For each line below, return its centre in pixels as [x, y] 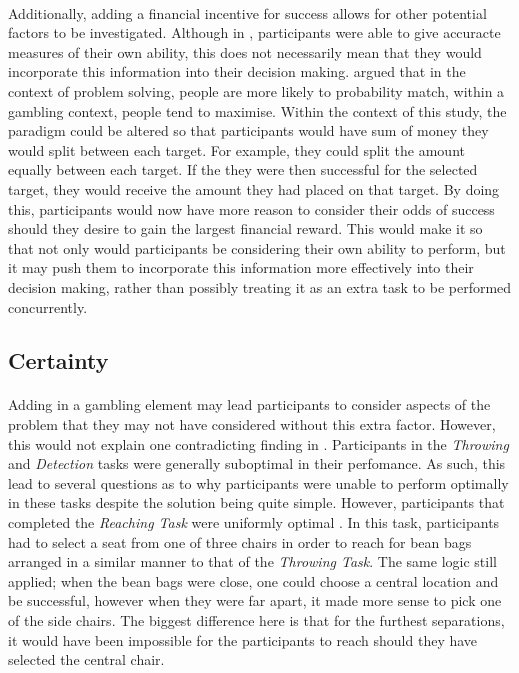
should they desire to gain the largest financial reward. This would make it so [245, 228]
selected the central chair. [86, 659]
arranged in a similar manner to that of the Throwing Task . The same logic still [252, 561]
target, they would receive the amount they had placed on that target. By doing [254, 188]
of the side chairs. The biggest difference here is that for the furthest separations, [256, 620]
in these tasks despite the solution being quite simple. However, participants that [256, 502]
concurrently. [48, 306]
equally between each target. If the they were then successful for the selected [243, 169]
